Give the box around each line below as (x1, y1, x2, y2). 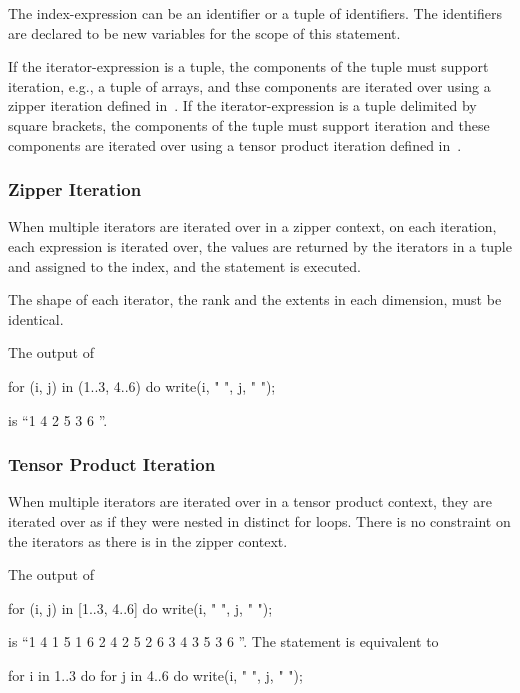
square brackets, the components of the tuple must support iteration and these (8, 114, 490, 135)
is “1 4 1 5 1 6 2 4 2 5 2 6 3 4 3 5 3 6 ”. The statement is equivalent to (8, 631, 439, 652)
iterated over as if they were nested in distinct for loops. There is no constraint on (8, 510, 511, 531)
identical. (8, 308, 64, 329)
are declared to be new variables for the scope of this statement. (8, 22, 401, 43)
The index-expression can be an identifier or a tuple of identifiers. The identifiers (8, 3, 503, 23)
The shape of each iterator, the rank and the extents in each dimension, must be (8, 289, 502, 310)
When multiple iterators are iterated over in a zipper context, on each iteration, (8, 216, 497, 237)
